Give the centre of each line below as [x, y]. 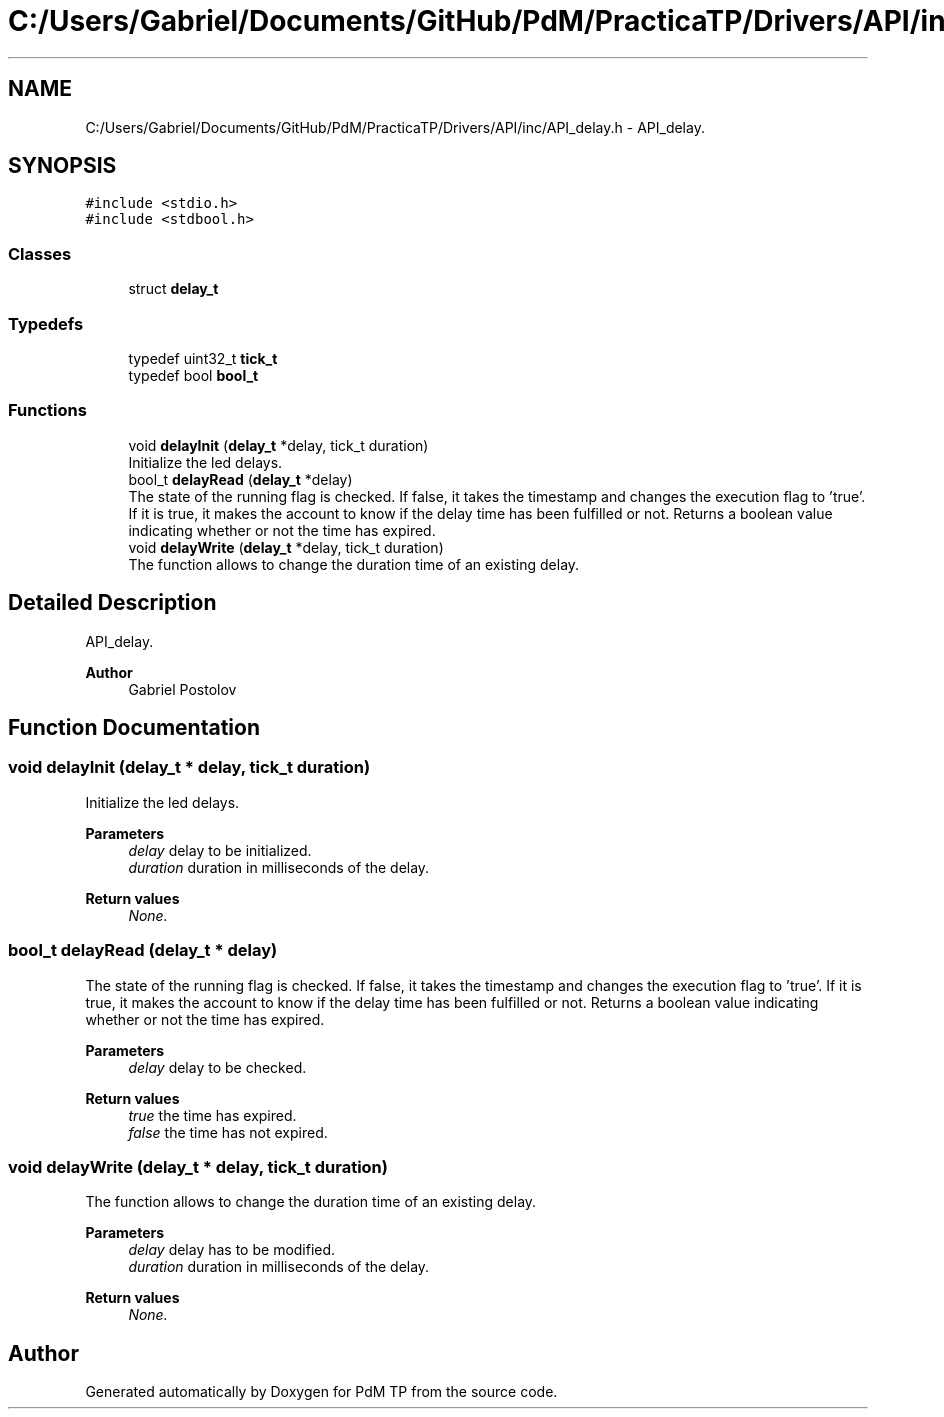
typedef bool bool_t [193, 375]
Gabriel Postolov [182, 689]
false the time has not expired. [228, 1132]
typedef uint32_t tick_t [203, 358]
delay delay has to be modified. [232, 1250]
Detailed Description [112, 603]
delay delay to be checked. [217, 1067]
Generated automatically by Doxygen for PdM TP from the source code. [321, 1392]
